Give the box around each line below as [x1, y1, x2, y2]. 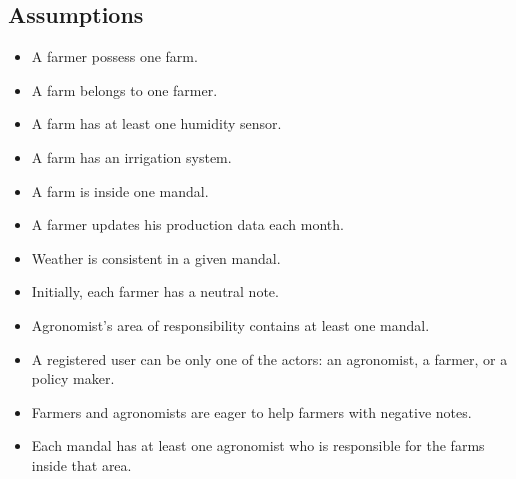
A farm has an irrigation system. [31, 146, 232, 167]
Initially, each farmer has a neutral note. [31, 281, 279, 302]
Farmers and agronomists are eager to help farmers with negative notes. [31, 401, 472, 422]
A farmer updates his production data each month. [31, 214, 344, 235]
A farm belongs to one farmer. [31, 79, 218, 100]
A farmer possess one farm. [31, 46, 198, 67]
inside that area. [31, 454, 132, 475]
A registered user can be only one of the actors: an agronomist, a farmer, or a [31, 348, 508, 369]
